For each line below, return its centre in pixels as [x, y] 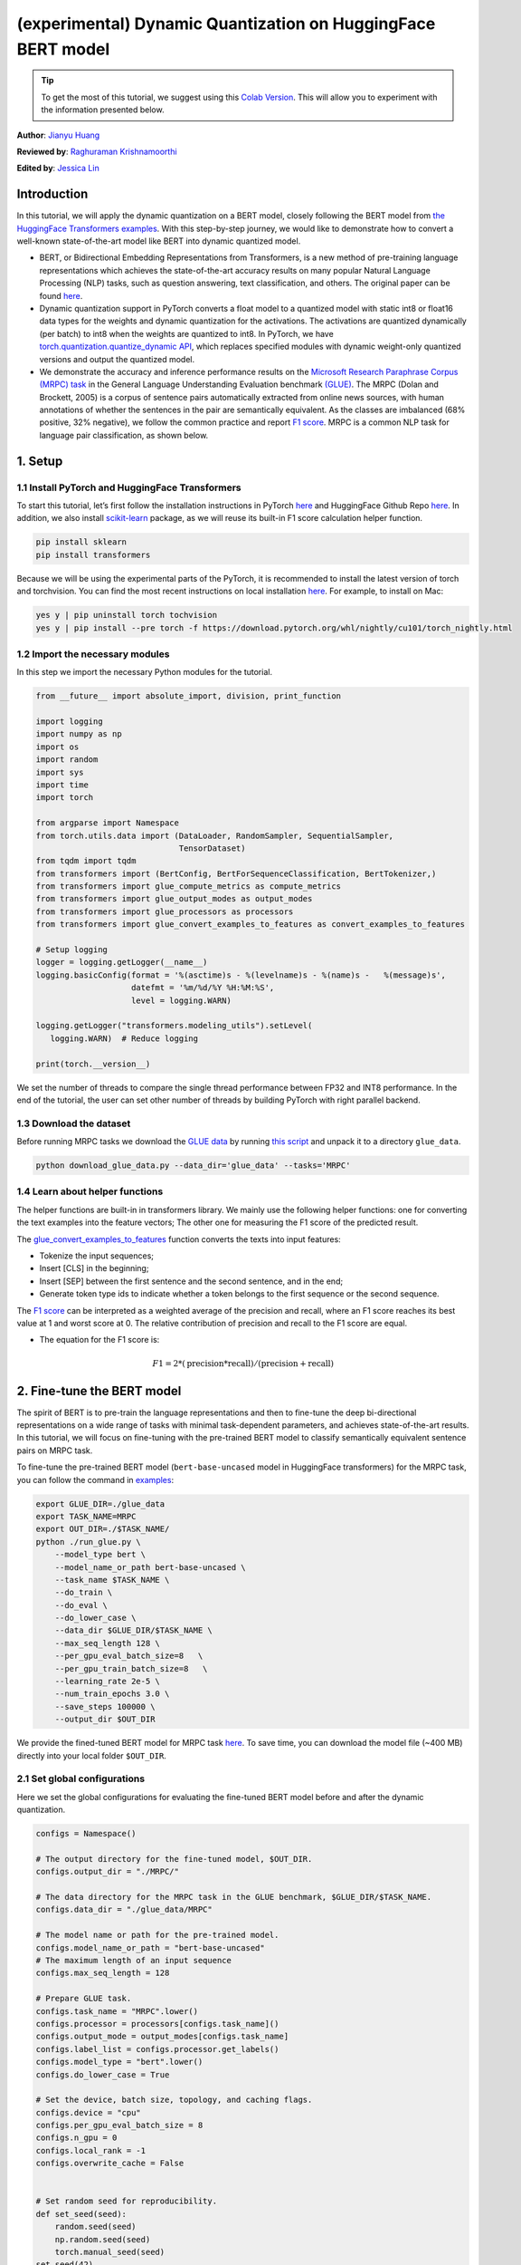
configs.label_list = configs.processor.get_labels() [157, 2049]
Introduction [52, 194]
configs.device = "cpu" [89, 2112]
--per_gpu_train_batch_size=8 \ [131, 1668]
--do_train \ [84, 1593]
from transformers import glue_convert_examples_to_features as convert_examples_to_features [251, 925]
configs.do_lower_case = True [103, 2074]
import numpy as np [79, 734]
